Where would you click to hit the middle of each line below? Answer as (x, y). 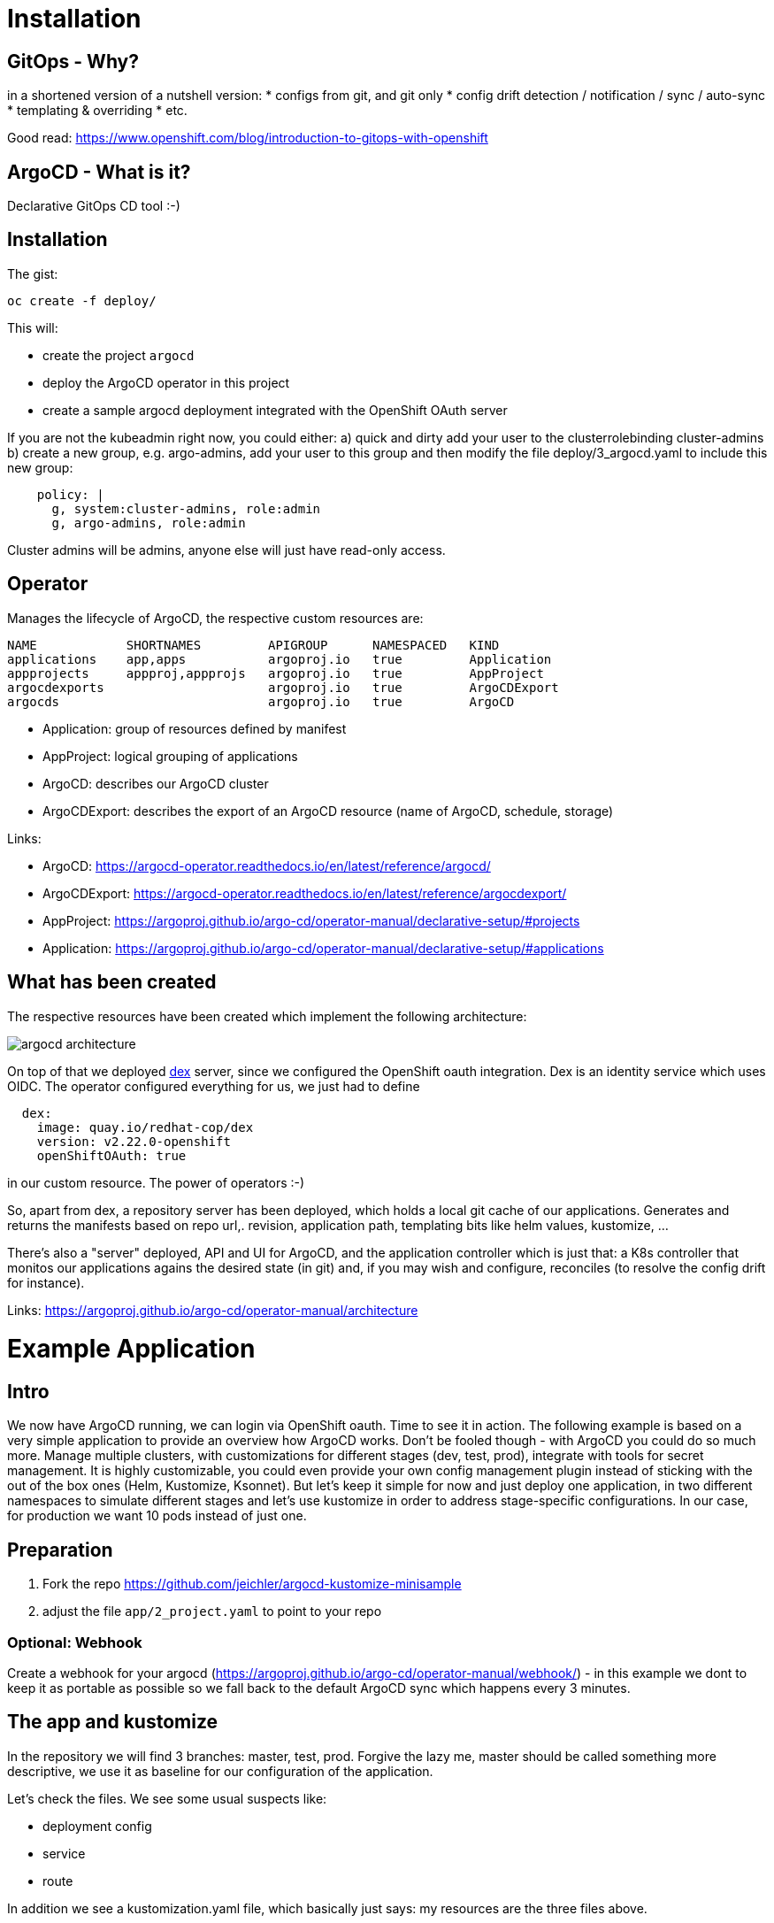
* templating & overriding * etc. (97, 111)
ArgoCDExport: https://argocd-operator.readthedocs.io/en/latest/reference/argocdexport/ (305, 893)
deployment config (97, 1826)
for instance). (46, 1282)
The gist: (33, 273)
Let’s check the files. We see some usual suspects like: (167, 1798)
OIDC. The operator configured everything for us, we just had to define (214, 1086)
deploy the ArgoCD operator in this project (166, 382)
